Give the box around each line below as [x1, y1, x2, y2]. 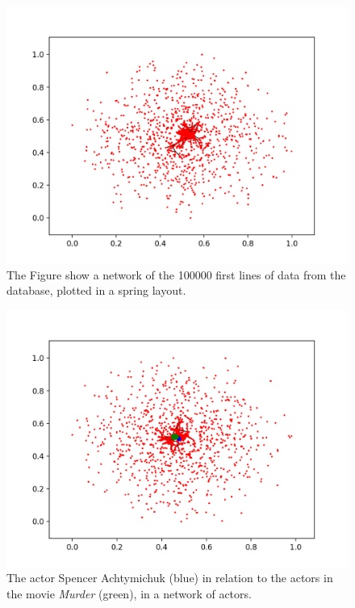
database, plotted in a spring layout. [6, 282, 186, 299]
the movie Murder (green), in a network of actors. [6, 585, 252, 602]
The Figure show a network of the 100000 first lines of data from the [6, 266, 346, 283]
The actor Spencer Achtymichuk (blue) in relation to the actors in [6, 569, 333, 586]
